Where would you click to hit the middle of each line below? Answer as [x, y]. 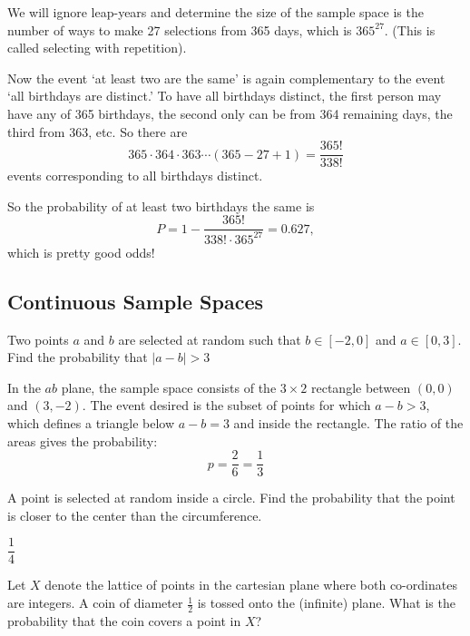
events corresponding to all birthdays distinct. [135, 176]
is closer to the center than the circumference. [135, 515]
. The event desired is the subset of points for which [226, 405]
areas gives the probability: [83, 440]
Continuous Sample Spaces [136, 301]
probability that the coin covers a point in [124, 620]
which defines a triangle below [91, 422]
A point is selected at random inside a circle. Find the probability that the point [231, 498]
